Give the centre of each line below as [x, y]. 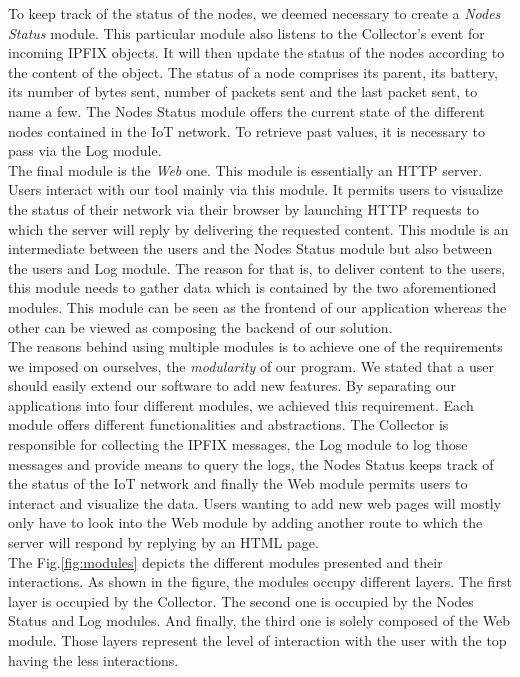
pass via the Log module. [85, 150]
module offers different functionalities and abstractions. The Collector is [228, 424]
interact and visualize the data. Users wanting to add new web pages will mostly [255, 502]
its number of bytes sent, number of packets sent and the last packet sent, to [243, 91]
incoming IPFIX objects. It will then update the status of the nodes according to [256, 52]
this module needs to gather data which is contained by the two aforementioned [252, 287]
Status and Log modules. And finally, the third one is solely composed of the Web [259, 620]
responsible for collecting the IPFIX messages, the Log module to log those [238, 444]
